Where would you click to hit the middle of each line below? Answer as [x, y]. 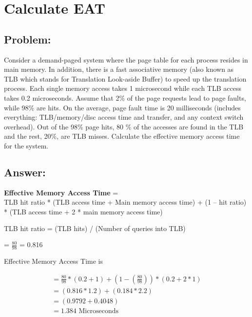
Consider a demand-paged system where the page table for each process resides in [126, 59]
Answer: [25, 172]
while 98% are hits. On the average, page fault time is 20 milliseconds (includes [122, 107]
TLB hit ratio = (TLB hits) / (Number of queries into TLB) [95, 228]
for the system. [26, 145]
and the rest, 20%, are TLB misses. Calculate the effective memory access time [122, 136]
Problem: [28, 39]
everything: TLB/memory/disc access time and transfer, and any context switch [124, 117]
